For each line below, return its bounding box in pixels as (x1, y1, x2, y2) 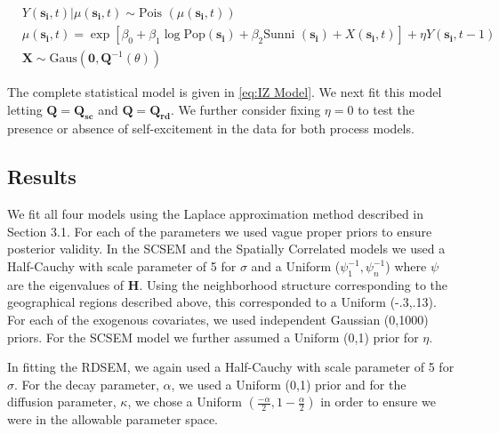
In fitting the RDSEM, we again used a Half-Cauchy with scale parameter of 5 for (7, 358, 455, 376)
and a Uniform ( (251, 257, 341, 276)
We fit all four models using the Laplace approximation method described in (7, 205, 424, 223)
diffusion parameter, (7, 392, 117, 411)
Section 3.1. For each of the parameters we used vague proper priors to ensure (7, 221, 432, 240)
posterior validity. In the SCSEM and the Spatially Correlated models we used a (7, 239, 446, 258)
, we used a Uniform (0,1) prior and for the (171, 374, 406, 393)
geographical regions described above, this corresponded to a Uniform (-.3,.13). (7, 293, 437, 311)
